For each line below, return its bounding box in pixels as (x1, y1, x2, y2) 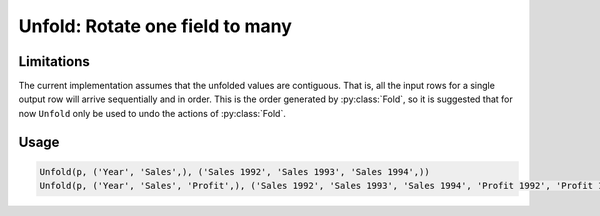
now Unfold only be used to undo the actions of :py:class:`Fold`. (18, 107, 287, 119)
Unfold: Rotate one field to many (18, 15, 292, 37)
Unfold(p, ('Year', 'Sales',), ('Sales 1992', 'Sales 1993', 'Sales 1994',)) (39, 166, 430, 177)
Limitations (18, 53, 90, 70)
